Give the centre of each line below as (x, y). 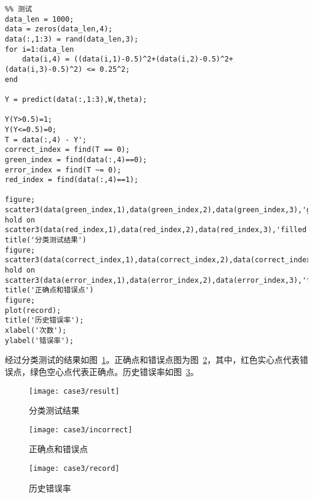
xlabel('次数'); (36, 330)
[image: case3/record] (74, 468)
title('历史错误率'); (45, 320)
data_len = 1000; (39, 19)
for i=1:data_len (39, 49)
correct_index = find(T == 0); (67, 150)
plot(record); (33, 310)
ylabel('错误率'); (39, 340)
